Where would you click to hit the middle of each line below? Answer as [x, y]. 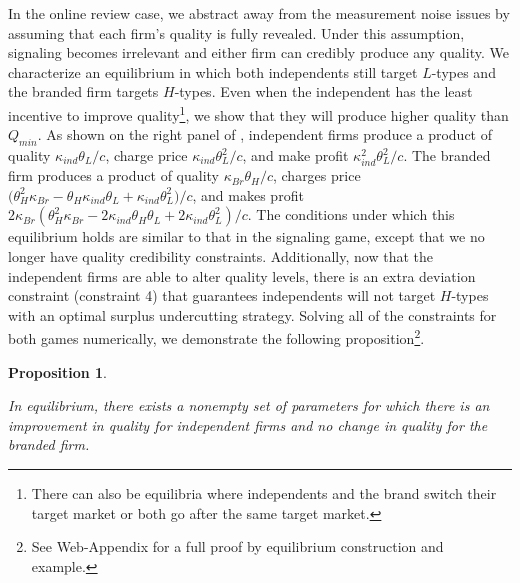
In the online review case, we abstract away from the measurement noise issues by [259, 13]
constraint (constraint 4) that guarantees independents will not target [222, 295]
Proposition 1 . [57, 371]
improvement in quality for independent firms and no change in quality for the [248, 424]
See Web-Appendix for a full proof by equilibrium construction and [237, 546]
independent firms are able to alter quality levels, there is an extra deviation [242, 275]
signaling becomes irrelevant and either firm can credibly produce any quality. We [258, 52]
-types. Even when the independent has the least [323, 91]
